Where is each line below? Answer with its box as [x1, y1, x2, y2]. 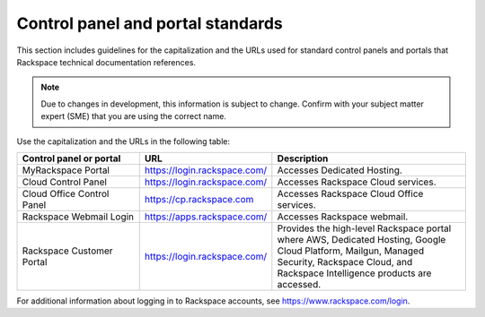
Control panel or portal [22, 152, 121, 165]
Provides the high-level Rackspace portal [277, 222, 452, 235]
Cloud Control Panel [22, 176, 108, 188]
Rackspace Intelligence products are [277, 267, 432, 279]
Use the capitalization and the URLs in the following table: [16, 135, 231, 147]
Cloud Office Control [22, 187, 110, 200]
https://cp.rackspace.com [144, 193, 254, 205]
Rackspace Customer [22, 244, 113, 257]
